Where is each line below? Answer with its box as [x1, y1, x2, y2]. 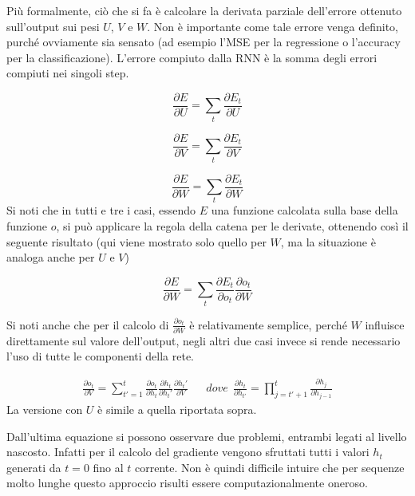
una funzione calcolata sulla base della [211, 202, 398, 218]
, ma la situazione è [280, 233, 376, 250]
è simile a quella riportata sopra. [97, 400, 257, 417]
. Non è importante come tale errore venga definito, [147, 18, 399, 34]
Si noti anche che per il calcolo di [6, 316, 169, 333]
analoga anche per [6, 249, 95, 266]
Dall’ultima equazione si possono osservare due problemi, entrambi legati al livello [6, 427, 407, 444]
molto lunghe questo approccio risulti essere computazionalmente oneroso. [6, 474, 368, 491]
